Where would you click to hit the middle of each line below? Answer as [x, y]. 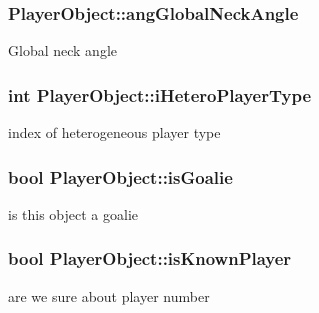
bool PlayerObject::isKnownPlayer [150, 258]
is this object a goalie [73, 213]
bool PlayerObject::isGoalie [120, 176]
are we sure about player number [109, 295]
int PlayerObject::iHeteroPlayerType [160, 94]
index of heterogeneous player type [114, 132]
